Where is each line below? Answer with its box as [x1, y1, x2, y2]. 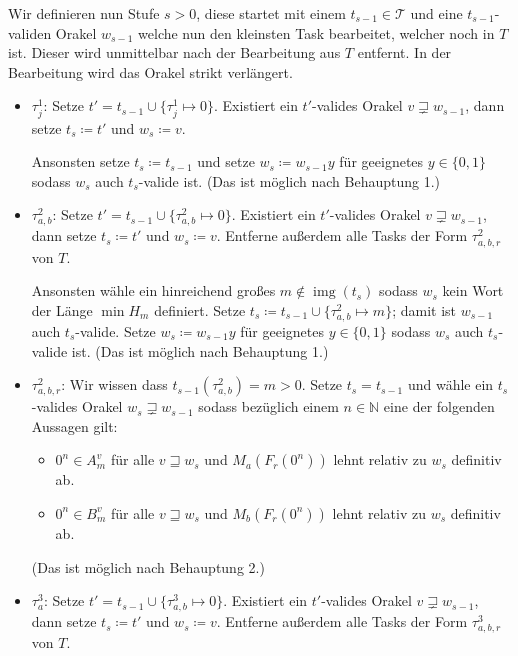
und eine [410, 3, 463, 23]
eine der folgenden [383, 396, 495, 417]
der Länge [31, 299, 93, 320]
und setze [197, 151, 255, 172]
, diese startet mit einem [196, 3, 346, 23]
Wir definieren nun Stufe [8, 3, 160, 23]
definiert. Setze [154, 299, 246, 320]
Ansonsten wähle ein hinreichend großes [31, 280, 276, 301]
